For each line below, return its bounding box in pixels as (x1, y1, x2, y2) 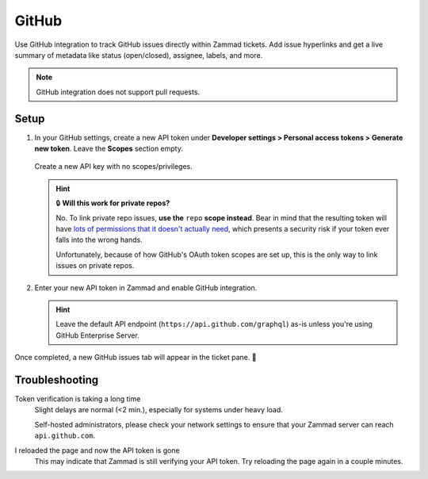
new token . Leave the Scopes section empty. (34, 144, 184, 154)
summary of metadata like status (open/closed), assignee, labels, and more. (14, 50, 263, 59)
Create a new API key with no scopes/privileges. (34, 162, 193, 171)
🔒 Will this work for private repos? (55, 198, 170, 208)
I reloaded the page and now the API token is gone (14, 445, 180, 455)
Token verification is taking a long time (14, 394, 141, 404)
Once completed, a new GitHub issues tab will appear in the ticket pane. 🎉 (14, 353, 257, 362)
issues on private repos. (55, 261, 135, 270)
